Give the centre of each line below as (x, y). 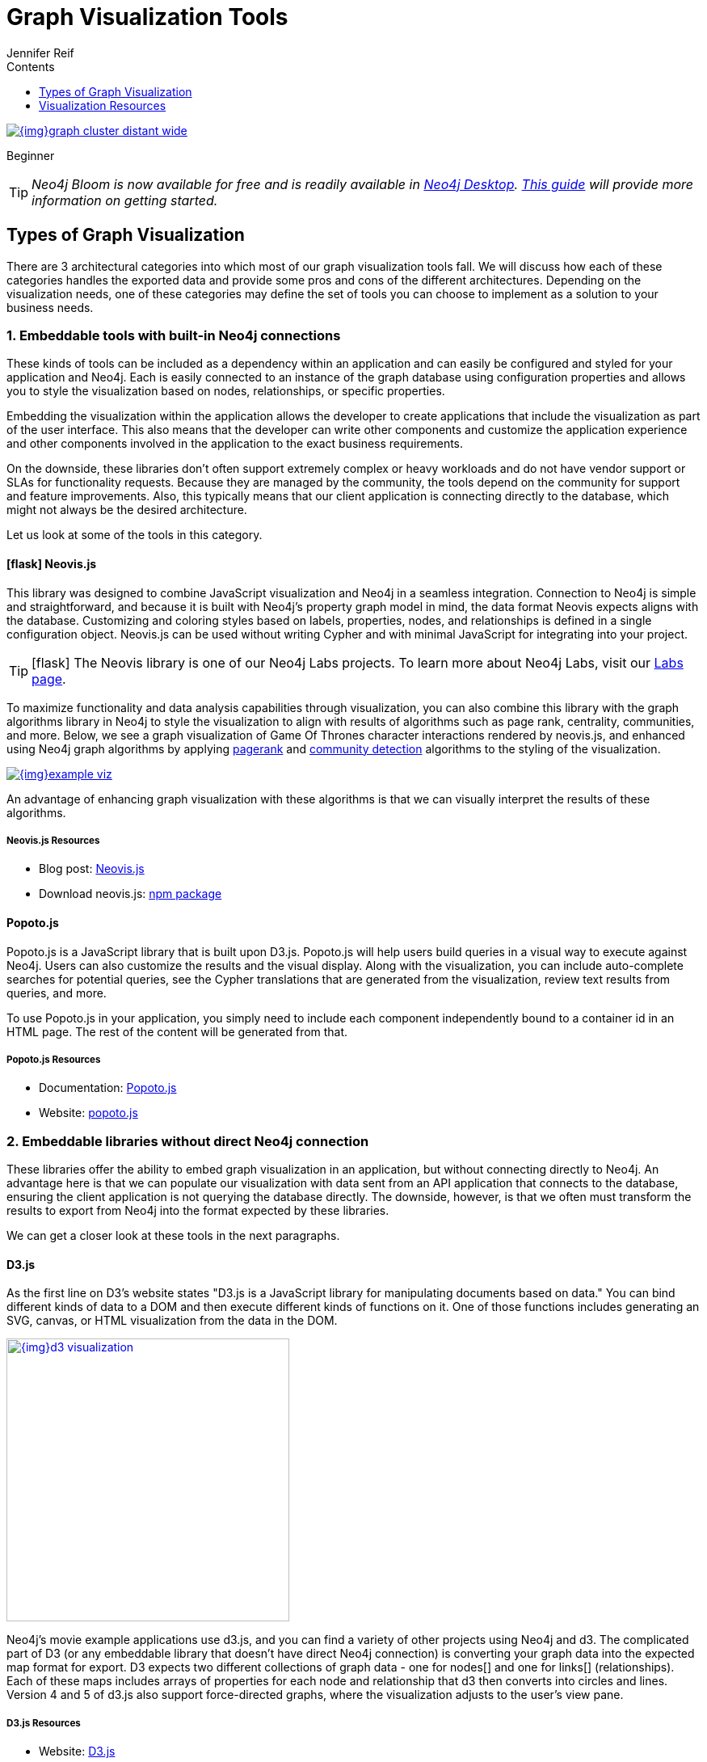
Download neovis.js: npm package (130, 894)
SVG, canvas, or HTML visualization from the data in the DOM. (172, 1321)
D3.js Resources (44, 1723)
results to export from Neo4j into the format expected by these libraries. (198, 1211)
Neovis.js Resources (53, 840)
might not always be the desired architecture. (127, 510)
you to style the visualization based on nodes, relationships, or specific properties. (226, 391)
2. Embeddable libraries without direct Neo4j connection (188, 1141)
